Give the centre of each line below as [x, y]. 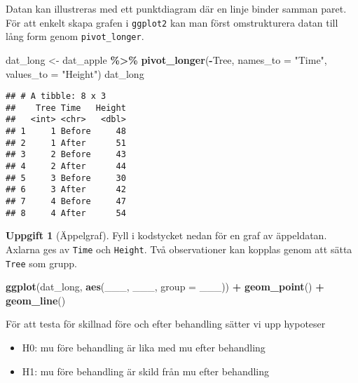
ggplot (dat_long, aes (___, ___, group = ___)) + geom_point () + [165, 287]
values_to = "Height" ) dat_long [75, 73]
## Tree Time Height [66, 108]
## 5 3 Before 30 [66, 178]
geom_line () [36, 300]
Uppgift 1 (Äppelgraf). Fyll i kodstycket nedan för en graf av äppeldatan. [166, 235]
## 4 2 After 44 [66, 167]
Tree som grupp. [41, 263]
